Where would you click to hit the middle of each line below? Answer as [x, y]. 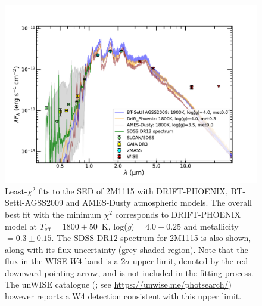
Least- [16, 191]
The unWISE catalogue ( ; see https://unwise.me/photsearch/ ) [118, 284]
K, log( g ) [118, 226]
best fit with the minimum [53, 214]
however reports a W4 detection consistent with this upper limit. [123, 296]
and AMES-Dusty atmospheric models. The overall [159, 203]
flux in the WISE [36, 261]
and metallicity [211, 226]
